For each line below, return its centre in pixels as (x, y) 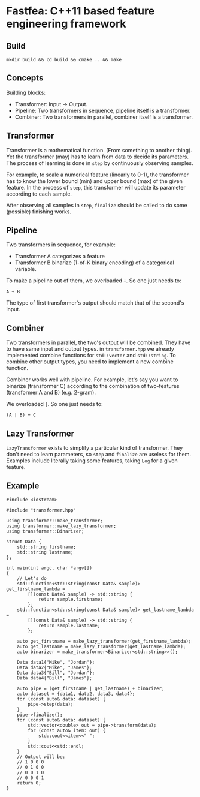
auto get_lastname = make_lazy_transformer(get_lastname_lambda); (101, 646)
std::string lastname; (45, 552)
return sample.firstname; (70, 599)
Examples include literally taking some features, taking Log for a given (92, 461)
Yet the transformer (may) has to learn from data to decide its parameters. (98, 157)
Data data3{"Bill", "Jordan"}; (56, 673)
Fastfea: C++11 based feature (81, 11)
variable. (26, 269)
